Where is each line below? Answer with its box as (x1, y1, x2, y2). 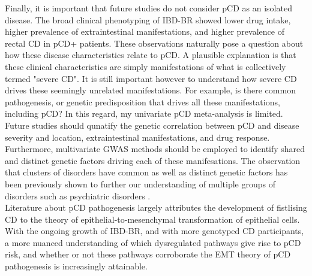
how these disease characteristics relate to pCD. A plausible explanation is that (5, 48, 296, 61)
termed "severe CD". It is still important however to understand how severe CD (5, 72, 297, 84)
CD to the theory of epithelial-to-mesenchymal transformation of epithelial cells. (5, 213, 300, 225)
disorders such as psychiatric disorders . (5, 189, 151, 202)
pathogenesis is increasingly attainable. (5, 260, 148, 272)
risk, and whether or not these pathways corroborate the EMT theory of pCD (5, 248, 291, 260)
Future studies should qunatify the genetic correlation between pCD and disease (5, 119, 299, 131)
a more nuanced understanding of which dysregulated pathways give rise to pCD (5, 236, 301, 248)
